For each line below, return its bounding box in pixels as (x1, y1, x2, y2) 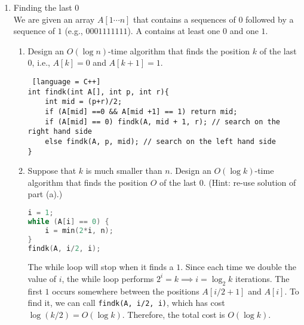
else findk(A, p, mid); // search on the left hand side (45, 137, 276, 146)
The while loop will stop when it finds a (27, 260, 174, 273)
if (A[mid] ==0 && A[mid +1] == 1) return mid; (45, 107, 238, 116)
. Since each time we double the (180, 260, 296, 273)
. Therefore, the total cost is (122, 308, 225, 321)
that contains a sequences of (133, 13, 236, 25)
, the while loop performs (62, 272, 154, 284)
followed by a (245, 13, 294, 25)
